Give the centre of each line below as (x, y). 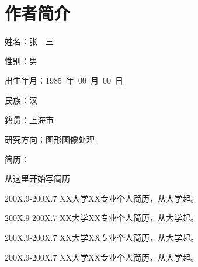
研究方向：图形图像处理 (50, 139)
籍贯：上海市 (29, 119)
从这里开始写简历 (37, 178)
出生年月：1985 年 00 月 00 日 (64, 80)
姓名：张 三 (29, 41)
